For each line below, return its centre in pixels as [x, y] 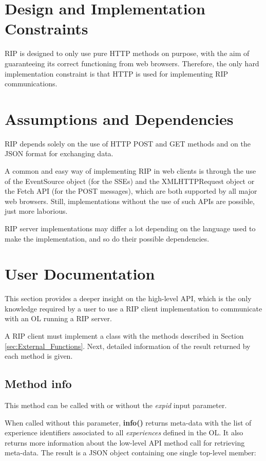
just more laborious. [36, 211]
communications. [31, 84]
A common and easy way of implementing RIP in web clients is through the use [130, 171]
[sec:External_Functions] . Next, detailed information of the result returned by [128, 346]
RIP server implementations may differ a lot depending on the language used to [130, 228]
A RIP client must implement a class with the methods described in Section [124, 336]
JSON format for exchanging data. [59, 153]
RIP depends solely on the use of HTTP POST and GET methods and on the [128, 143]
